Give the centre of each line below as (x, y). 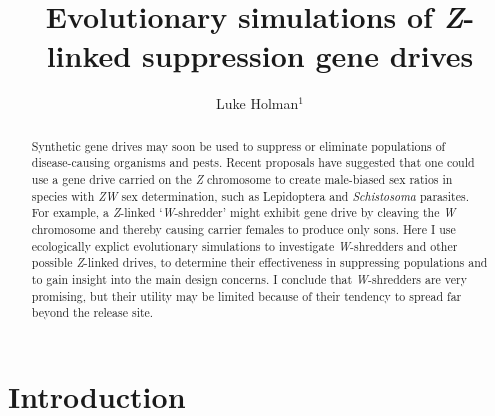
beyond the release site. (92, 312)
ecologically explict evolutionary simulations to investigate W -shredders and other (244, 245)
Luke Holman (257, 103)
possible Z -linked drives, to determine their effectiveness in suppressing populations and (259, 262)
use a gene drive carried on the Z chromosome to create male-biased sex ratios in (242, 179)
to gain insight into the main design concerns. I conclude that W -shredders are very (249, 278)
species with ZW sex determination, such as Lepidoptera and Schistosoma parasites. (250, 195)
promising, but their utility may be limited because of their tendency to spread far (246, 295)
